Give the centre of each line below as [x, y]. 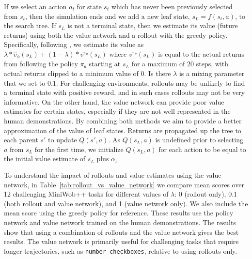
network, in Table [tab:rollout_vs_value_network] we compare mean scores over [124, 184]
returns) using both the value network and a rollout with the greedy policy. [116, 35]
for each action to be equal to [202, 149]
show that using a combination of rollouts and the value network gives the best [121, 232]
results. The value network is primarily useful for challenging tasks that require [121, 241]
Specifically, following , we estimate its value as [74, 44]
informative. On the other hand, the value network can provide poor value [114, 101]
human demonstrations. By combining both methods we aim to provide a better [123, 120]
